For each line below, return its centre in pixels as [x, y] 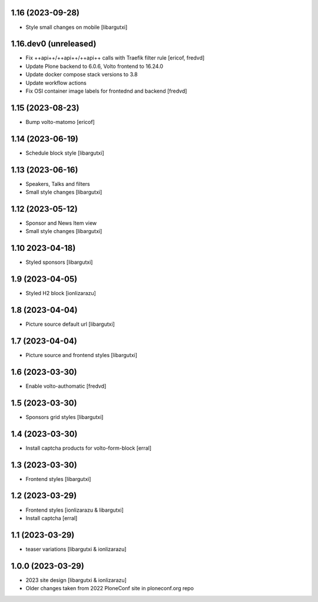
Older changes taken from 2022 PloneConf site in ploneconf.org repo [110, 588]
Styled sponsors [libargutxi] [59, 262]
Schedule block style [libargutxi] [65, 153]
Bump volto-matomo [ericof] [60, 122]
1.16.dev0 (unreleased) [54, 44]
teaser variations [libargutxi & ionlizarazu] [76, 549]
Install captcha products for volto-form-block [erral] [89, 448]
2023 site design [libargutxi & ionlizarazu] [76, 580]
